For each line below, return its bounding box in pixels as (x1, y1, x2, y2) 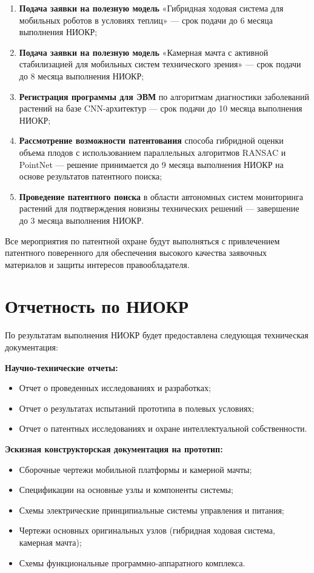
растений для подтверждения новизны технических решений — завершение (19, 202, 299, 215)
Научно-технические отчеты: (5, 361, 118, 374)
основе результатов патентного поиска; (19, 170, 162, 183)
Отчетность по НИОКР (5, 293, 189, 318)
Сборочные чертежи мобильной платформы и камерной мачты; (19, 463, 252, 475)
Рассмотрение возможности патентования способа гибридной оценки (19, 134, 284, 147)
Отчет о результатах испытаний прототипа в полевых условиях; (19, 401, 255, 414)
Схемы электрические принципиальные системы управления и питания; (19, 503, 284, 516)
